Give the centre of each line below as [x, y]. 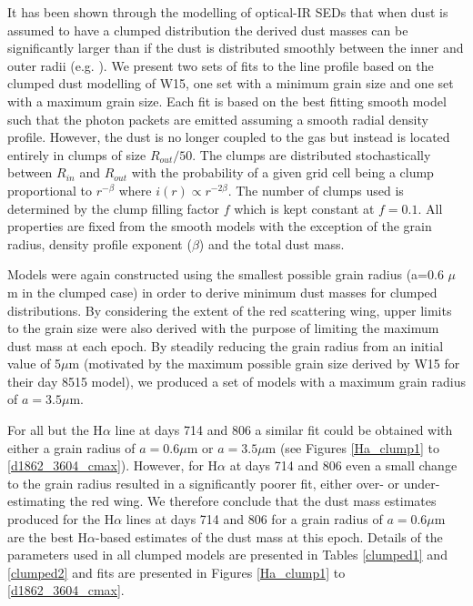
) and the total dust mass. [272, 243]
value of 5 [35, 364]
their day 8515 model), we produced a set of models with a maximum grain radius [236, 381]
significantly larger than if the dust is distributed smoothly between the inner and [236, 48]
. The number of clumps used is [316, 190]
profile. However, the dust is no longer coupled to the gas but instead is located [229, 137]
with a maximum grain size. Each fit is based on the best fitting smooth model [227, 101]
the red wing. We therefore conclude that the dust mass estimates [253, 501]
